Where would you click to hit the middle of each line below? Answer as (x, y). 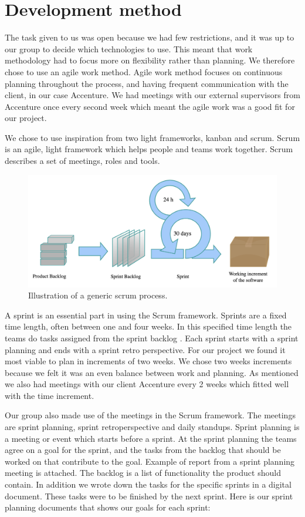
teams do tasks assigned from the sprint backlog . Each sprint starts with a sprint (152, 338)
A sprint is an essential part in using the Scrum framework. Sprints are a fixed (146, 315)
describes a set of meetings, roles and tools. (82, 161)
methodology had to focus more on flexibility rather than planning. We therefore (150, 60)
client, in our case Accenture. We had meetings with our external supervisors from (152, 95)
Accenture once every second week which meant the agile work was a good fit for (150, 106)
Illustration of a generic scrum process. (98, 295)
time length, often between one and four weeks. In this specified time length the (148, 326)
